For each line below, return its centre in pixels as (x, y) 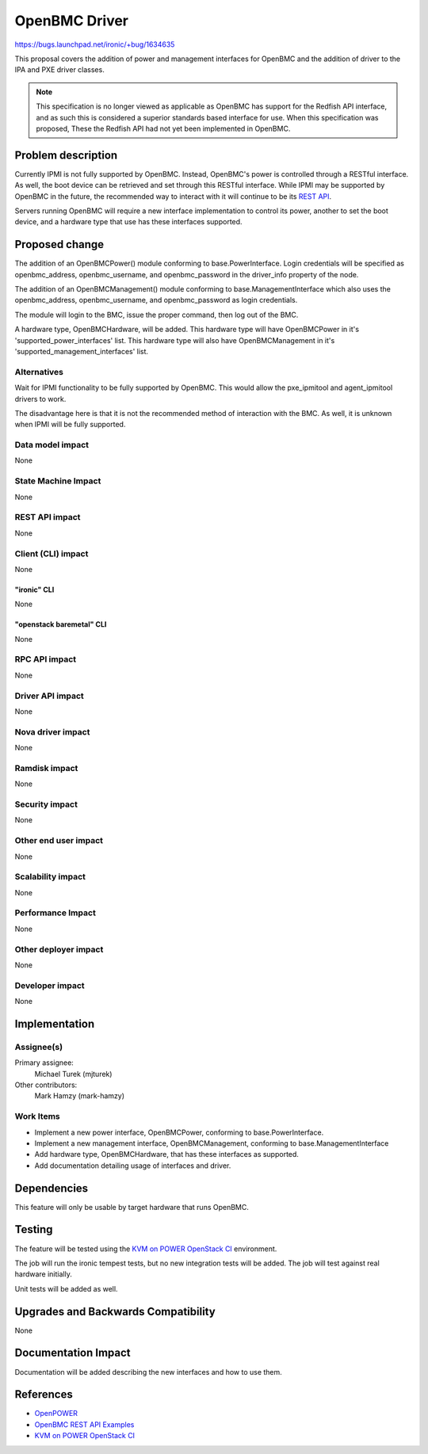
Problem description (66, 155)
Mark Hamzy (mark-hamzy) (80, 1096)
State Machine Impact (58, 481)
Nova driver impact (52, 731)
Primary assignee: (44, 1063)
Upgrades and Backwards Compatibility (115, 1311)
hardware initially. (44, 1274)
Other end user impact (59, 841)
